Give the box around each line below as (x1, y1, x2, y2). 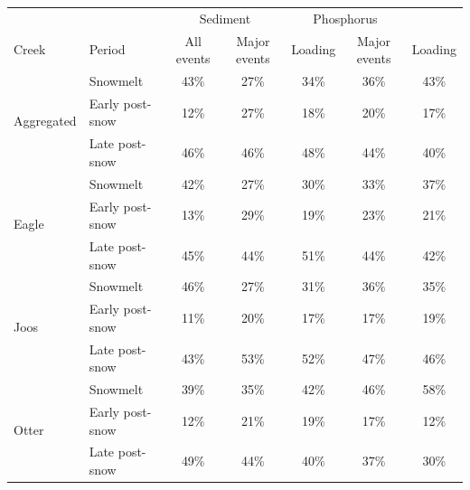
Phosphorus (313, 8, 378, 27)
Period (89, 40, 126, 59)
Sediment (199, 8, 251, 27)
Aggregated (14, 111, 77, 130)
